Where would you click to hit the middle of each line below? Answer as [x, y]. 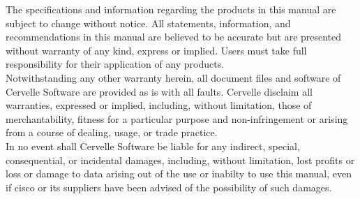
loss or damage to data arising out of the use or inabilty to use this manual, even [179, 174]
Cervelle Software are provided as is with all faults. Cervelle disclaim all [159, 91]
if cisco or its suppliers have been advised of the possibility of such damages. [169, 187]
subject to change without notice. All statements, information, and [148, 23]
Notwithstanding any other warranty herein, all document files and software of [173, 77]
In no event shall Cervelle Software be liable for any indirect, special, [153, 146]
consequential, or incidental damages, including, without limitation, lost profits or [180, 160]
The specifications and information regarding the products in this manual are [171, 9]
